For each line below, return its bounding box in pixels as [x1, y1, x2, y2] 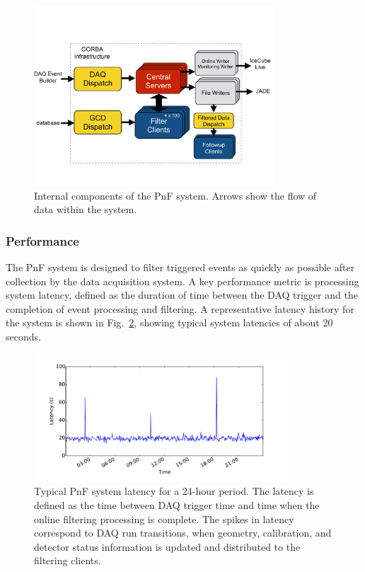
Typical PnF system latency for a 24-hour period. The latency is [34, 484, 314, 498]
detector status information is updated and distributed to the [34, 539, 301, 554]
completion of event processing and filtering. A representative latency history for [6, 301, 354, 316]
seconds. [6, 329, 41, 344]
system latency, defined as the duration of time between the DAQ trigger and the [6, 287, 358, 302]
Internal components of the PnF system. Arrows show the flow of [34, 188, 317, 202]
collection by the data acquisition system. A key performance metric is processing [6, 273, 359, 288]
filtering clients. [34, 553, 101, 568]
